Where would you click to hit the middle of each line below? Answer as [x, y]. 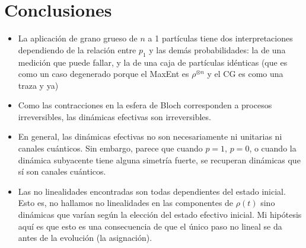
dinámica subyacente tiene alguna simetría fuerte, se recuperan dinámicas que [159, 160]
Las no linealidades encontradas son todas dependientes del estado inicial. [152, 191]
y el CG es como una [245, 74]
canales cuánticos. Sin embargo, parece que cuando [110, 148]
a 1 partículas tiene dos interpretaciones [220, 38]
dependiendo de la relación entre [77, 49]
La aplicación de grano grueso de [78, 38]
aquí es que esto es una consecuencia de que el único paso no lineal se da [150, 226]
